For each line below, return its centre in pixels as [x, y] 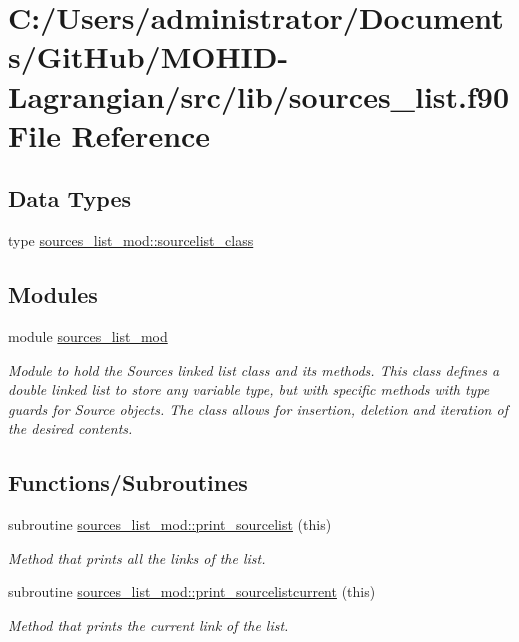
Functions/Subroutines [128, 482]
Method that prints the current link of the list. [148, 624]
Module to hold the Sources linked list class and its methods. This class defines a [254, 369]
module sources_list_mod [88, 335]
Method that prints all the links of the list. [137, 557]
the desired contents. [70, 428]
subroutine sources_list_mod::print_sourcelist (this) [170, 524]
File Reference [109, 134]
